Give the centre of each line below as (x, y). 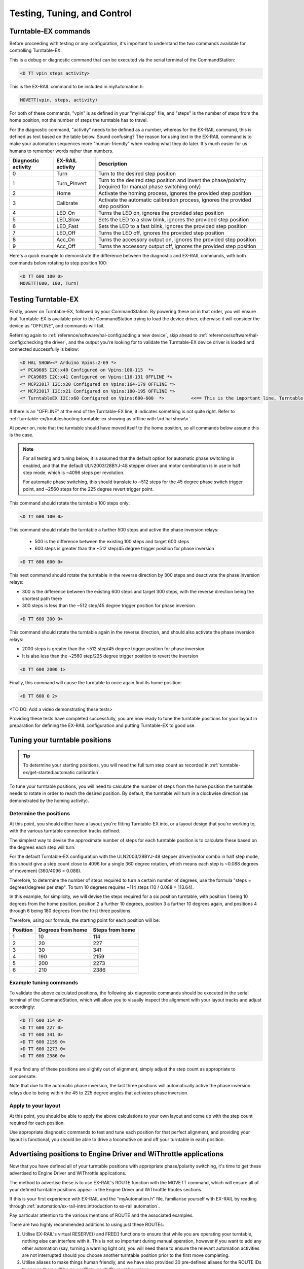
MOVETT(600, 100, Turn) (50, 283)
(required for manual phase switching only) (149, 187)
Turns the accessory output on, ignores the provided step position (177, 240)
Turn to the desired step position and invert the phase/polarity (172, 180)
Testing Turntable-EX (44, 299)
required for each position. (37, 1123)
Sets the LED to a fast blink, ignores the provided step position (173, 226)
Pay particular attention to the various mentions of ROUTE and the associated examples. (102, 1215)
